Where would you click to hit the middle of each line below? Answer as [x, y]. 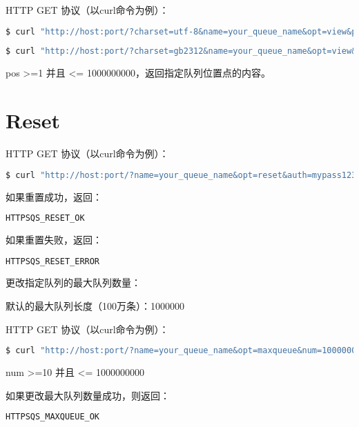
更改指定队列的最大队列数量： [73, 282]
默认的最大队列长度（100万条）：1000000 [95, 306]
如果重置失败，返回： [54, 239]
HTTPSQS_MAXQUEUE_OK [53, 417]
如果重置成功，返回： [54, 196]
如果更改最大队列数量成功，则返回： [88, 395]
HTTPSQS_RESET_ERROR [53, 261]
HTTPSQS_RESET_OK [45, 218]
